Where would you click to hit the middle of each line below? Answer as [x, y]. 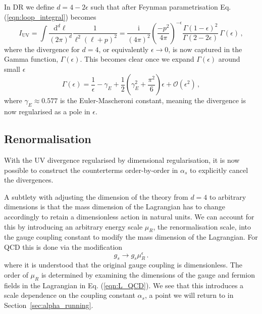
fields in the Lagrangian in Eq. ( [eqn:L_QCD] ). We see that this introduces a [124, 285]
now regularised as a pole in [47, 111]
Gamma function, [31, 59]
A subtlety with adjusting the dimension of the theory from [96, 196]
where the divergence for [42, 49]
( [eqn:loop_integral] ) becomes [50, 16]
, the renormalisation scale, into [202, 226]
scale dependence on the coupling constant [70, 295]
